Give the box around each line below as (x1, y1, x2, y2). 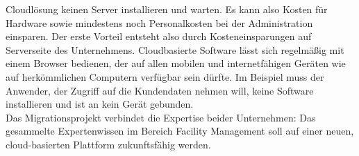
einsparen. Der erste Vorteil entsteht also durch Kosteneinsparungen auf (6, 29, 312, 43)
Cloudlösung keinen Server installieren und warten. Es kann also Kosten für (6, 2, 328, 16)
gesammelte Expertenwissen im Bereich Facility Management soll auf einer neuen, (6, 124, 354, 138)
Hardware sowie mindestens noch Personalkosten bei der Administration (6, 15, 313, 30)
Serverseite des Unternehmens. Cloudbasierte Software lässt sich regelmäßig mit (6, 42, 344, 57)
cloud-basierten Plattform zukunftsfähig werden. (6, 137, 211, 151)
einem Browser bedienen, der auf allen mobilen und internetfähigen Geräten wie (6, 56, 346, 70)
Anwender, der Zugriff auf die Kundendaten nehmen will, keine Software (6, 83, 314, 97)
